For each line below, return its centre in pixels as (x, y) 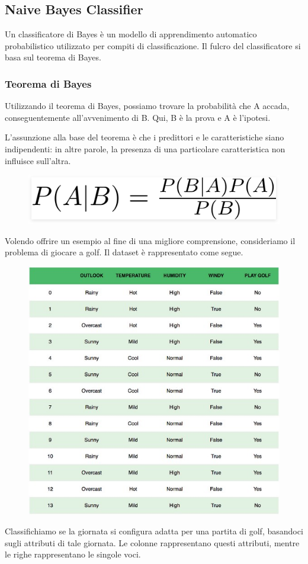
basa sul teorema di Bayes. (53, 57)
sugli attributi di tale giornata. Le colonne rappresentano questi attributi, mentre (152, 542)
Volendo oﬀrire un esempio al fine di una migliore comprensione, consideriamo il (150, 240)
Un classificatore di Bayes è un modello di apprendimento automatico (131, 34)
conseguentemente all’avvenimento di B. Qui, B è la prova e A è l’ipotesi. (138, 117)
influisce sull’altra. (38, 160)
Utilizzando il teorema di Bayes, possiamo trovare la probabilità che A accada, (147, 106)
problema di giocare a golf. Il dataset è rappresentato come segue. (124, 252)
